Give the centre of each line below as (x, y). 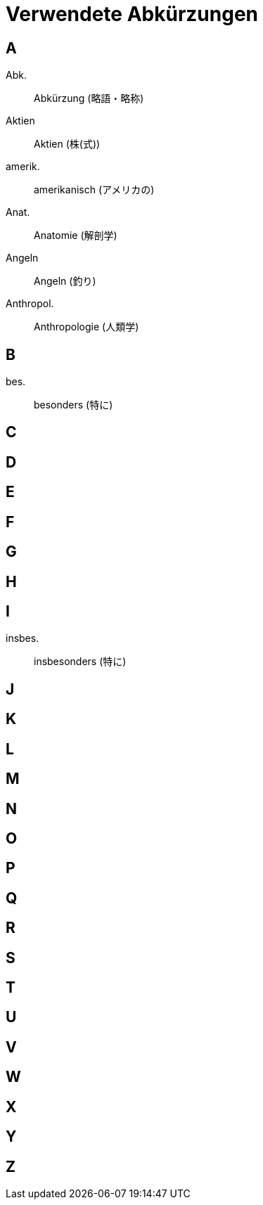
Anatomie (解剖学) (76, 236)
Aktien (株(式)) (67, 144)
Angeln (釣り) (65, 281)
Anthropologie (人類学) (86, 327)
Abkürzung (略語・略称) (89, 98)
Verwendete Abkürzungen (132, 14)
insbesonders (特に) (80, 662)
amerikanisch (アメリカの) (94, 190)
